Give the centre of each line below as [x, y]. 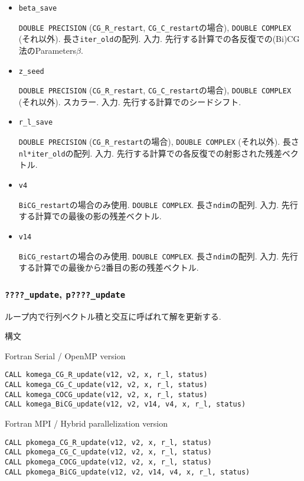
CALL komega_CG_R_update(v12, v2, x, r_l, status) [106, 375]
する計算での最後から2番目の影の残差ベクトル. [109, 267]
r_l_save [36, 123]
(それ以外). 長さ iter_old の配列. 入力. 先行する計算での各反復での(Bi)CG [159, 39]
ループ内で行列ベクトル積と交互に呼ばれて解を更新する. [113, 316]
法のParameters [47, 50]
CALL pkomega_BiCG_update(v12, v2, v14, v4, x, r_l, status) [128, 472]
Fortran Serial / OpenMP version [65, 355]
